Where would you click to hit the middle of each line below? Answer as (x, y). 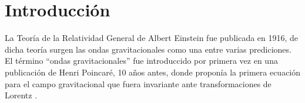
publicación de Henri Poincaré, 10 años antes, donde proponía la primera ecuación (153, 72)
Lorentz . (21, 95)
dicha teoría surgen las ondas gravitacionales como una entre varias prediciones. (148, 49)
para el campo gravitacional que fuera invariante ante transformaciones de (138, 83)
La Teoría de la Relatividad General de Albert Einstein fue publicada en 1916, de (152, 38)
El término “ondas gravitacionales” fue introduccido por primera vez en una (141, 61)
